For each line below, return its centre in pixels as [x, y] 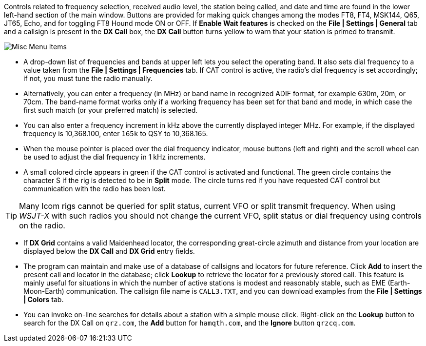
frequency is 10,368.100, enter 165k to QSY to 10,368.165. [116, 133]
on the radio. [42, 225]
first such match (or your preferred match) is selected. [111, 110]
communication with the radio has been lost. [95, 189]
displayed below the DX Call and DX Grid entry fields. [109, 251]
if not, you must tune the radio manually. [88, 78]
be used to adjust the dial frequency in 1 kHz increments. [115, 157]
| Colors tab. [44, 299]
